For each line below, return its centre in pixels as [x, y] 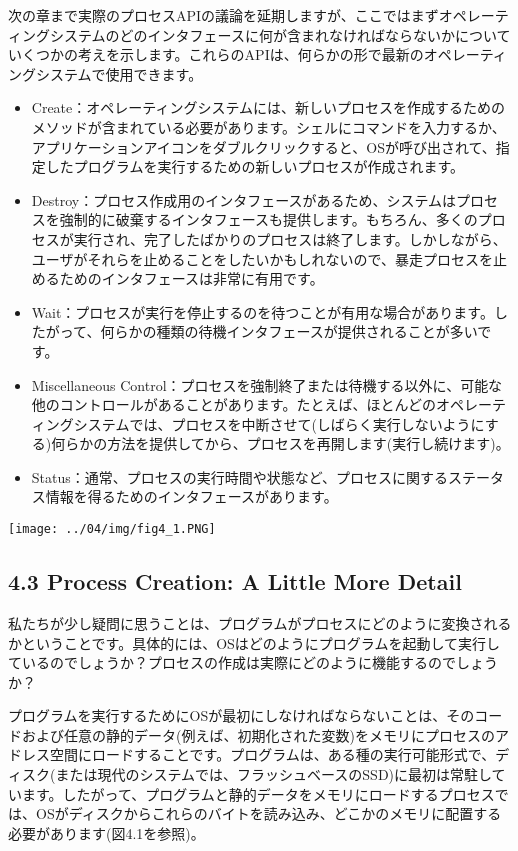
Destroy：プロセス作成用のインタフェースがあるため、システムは [244, 199]
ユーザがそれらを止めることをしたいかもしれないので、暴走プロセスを [262, 258]
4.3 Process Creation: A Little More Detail [235, 581]
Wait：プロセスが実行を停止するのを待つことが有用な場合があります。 [262, 311]
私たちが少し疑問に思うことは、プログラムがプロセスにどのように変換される [260, 622]
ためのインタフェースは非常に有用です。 [191, 278]
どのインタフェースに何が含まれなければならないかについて [315, 34]
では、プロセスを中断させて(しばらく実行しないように [307, 423]
